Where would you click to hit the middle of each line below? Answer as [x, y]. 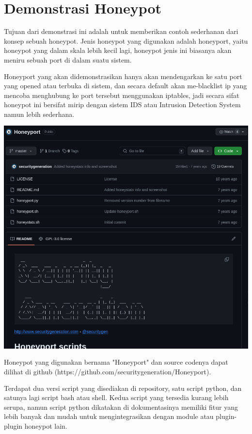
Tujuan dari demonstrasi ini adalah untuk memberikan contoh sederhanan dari [121, 31]
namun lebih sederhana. [39, 114]
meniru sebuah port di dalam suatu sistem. [68, 59]
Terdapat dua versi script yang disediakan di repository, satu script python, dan [123, 388]
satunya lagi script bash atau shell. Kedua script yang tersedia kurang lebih [116, 397]
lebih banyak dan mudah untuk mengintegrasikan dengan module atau [109, 416]
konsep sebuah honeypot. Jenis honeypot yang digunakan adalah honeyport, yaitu [126, 40]
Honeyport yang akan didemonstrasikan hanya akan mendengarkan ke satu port [123, 76]
